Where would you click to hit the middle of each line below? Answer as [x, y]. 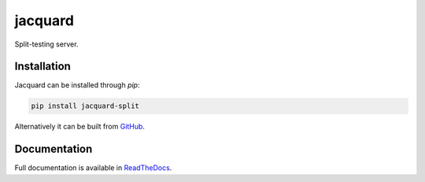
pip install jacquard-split [85, 106]
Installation [42, 67]
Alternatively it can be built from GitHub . [80, 127]
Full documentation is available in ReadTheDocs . [93, 168]
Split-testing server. [46, 44]
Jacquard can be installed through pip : [77, 85]
